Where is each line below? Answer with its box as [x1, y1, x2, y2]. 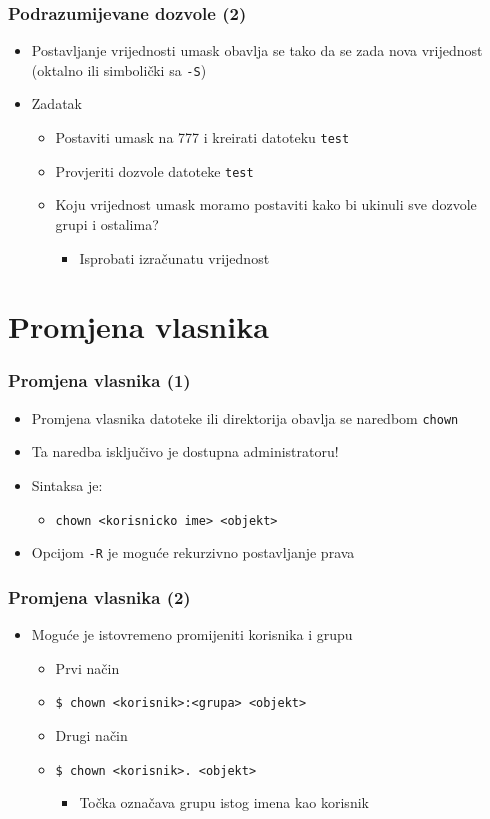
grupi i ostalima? [55, 213, 159, 234]
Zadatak [31, 93, 82, 114]
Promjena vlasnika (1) [8, 368, 191, 393]
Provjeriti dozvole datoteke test [55, 160, 254, 181]
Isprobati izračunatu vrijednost [79, 247, 270, 268]
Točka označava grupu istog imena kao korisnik [79, 792, 369, 813]
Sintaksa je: [31, 475, 103, 495]
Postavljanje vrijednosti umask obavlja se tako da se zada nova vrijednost [31, 40, 483, 61]
